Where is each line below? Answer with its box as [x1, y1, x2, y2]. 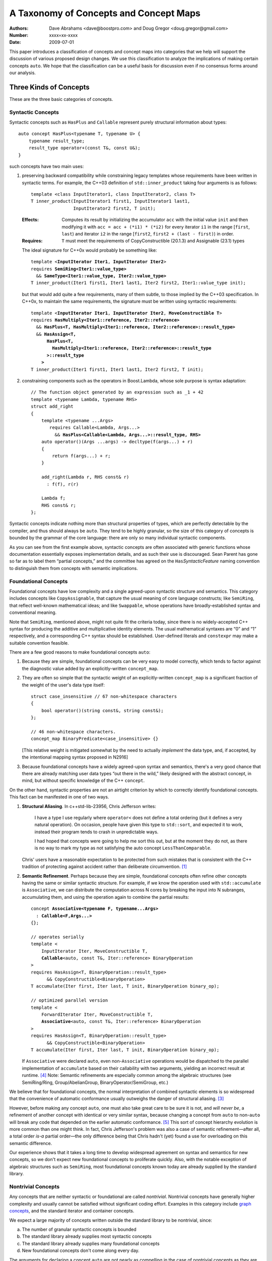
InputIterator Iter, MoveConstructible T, [41, 948, 148, 954]
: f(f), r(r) [46, 481, 79, 487]
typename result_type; [28, 138, 85, 144]
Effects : [22, 217, 39, 223]
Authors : [9, 25, 29, 31]
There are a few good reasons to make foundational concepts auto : [9, 649, 151, 655]
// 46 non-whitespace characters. [31, 729, 116, 734]
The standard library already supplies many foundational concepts [22, 1240, 160, 1246]
